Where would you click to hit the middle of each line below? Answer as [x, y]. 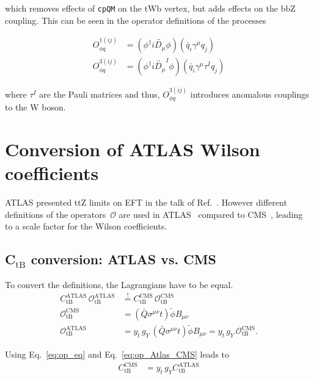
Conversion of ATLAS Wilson [133, 149]
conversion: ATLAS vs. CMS [124, 259]
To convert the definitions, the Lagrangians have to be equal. [119, 285]
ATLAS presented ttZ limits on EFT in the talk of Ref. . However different [146, 202]
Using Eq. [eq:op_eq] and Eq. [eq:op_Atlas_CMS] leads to [117, 354]
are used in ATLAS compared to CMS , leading [211, 214]
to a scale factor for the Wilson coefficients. [86, 226]
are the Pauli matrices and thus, [100, 94]
